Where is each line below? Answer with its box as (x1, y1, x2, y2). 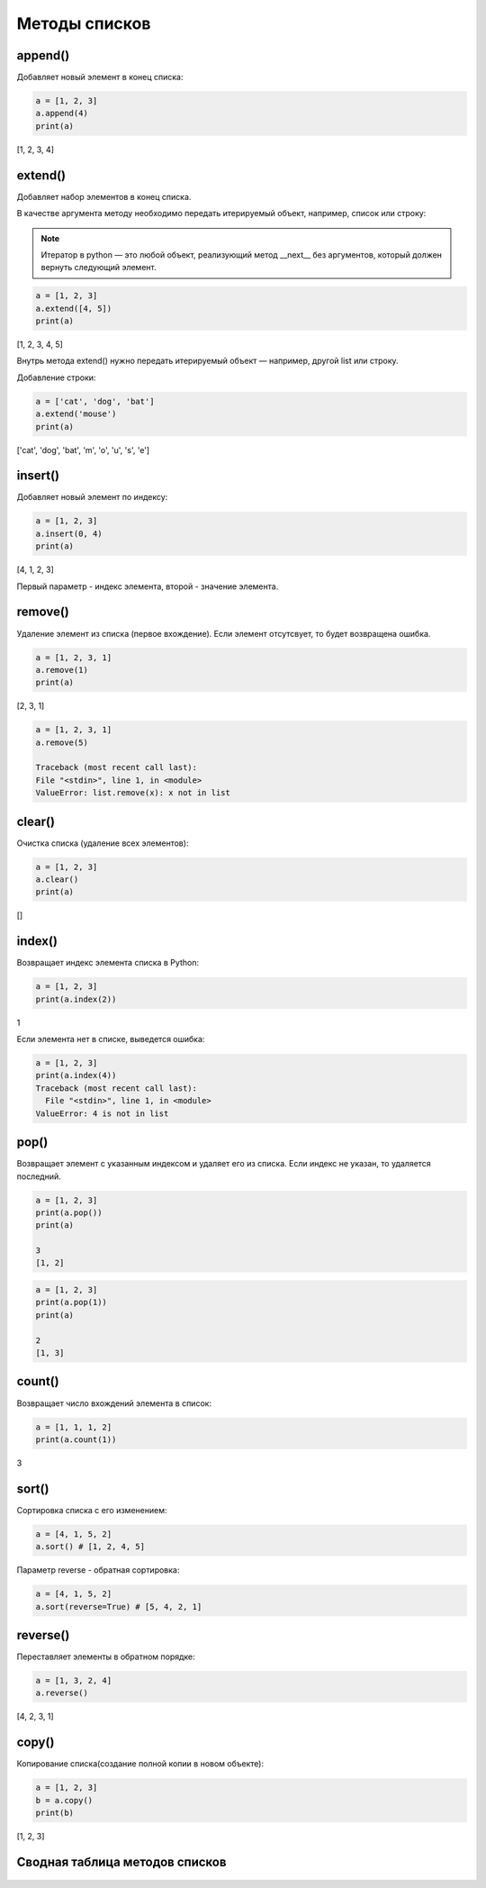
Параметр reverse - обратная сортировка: (16, 1565, 180, 1575)
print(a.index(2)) (35, 994, 117, 1004)
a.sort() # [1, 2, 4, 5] (35, 1541, 146, 1552)
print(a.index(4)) (35, 1070, 117, 1081)
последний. (16, 1171, 62, 1182)
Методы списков (16, 14, 151, 33)
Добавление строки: (16, 372, 96, 383)
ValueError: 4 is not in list (35, 1108, 169, 1119)
